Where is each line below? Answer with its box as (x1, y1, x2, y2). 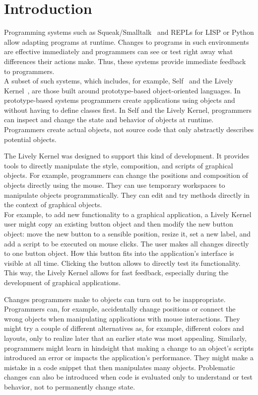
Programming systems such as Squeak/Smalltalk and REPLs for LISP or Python (4, 27, 254, 37)
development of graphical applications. (4, 277, 121, 287)
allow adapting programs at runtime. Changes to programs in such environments (4, 36, 249, 47)
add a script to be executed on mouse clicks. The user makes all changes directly (4, 238, 249, 248)
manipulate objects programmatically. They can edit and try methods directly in (4, 189, 250, 200)
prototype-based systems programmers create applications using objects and (4, 95, 235, 105)
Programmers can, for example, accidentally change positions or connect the (4, 304, 236, 314)
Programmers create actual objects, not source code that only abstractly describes (4, 124, 254, 135)
